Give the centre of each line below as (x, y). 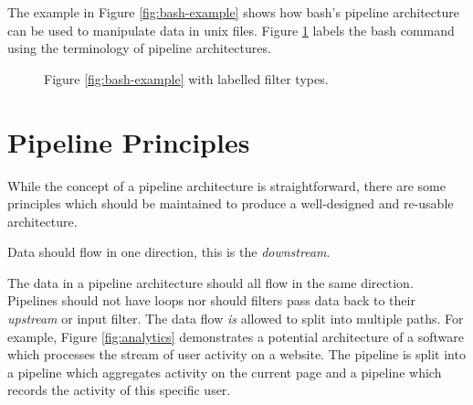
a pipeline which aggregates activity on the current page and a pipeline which (225, 372)
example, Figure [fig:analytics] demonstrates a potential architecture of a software (236, 336)
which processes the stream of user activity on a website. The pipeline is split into (236, 354)
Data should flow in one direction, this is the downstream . (169, 252)
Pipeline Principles (129, 141)
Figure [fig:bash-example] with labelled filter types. (186, 78)
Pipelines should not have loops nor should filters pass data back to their (211, 300)
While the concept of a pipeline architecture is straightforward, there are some (226, 185)
